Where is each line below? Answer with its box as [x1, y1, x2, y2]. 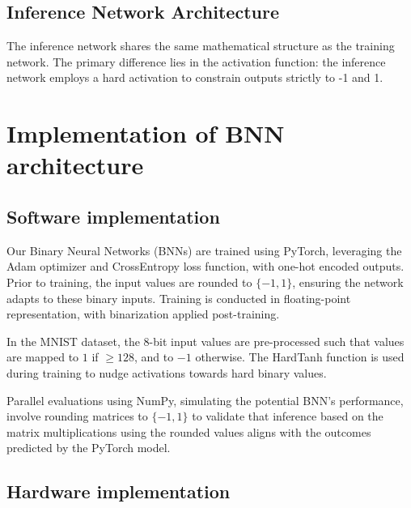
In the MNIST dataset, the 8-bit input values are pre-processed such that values [6, 332, 405, 349]
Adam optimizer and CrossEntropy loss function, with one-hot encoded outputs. [6, 258, 405, 275]
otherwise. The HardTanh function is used [195, 348, 405, 365]
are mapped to [6, 348, 79, 365]
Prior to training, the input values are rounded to [6, 273, 252, 290]
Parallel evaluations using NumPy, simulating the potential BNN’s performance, [6, 391, 404, 408]
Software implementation [6, 203, 220, 228]
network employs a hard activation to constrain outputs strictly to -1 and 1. [6, 69, 383, 86]
